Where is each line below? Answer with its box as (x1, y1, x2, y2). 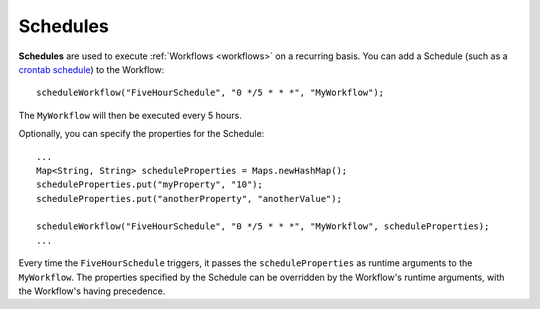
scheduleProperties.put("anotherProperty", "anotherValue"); (36, 193, 342, 204)
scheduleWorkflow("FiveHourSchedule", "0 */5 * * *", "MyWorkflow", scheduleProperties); (36, 221, 490, 232)
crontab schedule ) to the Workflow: (18, 63, 165, 75)
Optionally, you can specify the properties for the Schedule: (18, 128, 265, 140)
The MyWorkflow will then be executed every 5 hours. (18, 109, 242, 121)
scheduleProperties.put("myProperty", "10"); (36, 179, 264, 190)
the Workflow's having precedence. (18, 285, 166, 297)
